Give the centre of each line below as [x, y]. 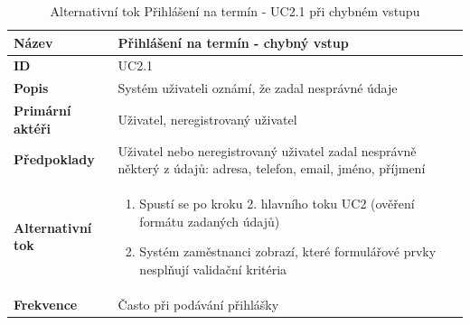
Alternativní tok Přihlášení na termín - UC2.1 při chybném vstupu [235, 11]
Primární [42, 111]
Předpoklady [54, 159]
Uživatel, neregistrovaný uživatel [207, 119]
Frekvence [46, 304]
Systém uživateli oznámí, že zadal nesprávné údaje [258, 88]
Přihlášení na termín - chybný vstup [233, 42]
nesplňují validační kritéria [213, 269]
